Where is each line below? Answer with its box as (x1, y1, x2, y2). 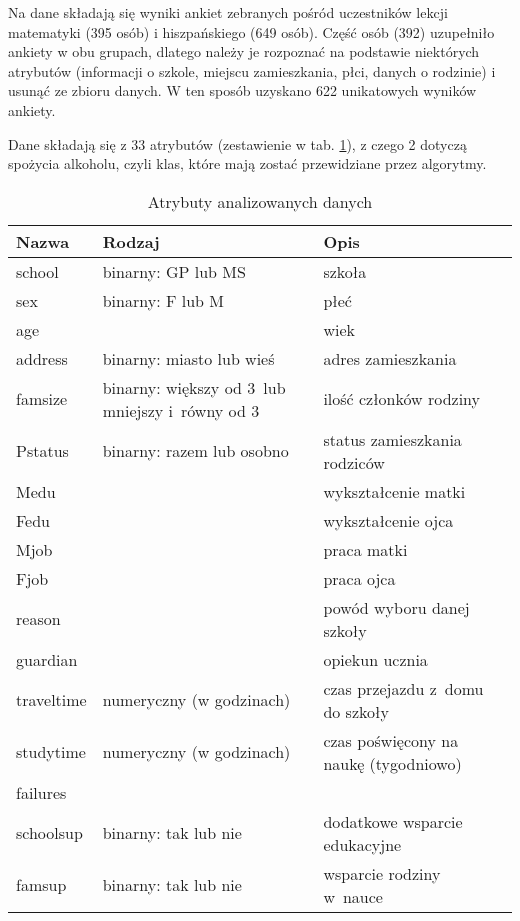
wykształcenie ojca (323, 508, 454, 532)
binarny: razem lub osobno (102, 439, 289, 463)
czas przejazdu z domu (323, 676, 484, 700)
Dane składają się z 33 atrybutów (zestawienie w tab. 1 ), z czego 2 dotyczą (8, 133, 467, 154)
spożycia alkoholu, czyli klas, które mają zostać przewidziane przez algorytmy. (8, 153, 487, 174)
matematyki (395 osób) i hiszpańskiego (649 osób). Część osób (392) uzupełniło (8, 21, 495, 42)
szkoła (323, 259, 367, 283)
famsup (16, 873, 67, 897)
